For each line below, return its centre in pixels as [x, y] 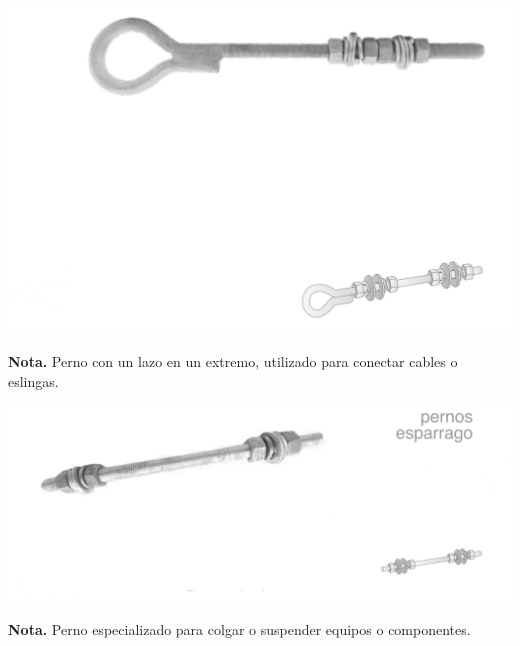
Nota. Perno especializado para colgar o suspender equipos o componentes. [239, 629]
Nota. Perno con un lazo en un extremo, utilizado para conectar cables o [233, 361]
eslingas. [33, 381]
